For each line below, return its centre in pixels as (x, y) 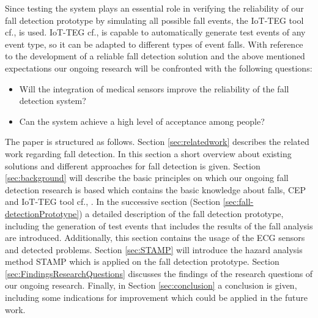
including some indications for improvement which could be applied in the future (156, 298)
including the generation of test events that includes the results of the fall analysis (159, 225)
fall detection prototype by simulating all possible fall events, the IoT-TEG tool (154, 20)
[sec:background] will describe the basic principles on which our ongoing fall (147, 178)
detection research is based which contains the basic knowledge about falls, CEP (156, 189)
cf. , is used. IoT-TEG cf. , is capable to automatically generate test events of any (155, 32)
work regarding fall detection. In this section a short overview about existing (148, 153)
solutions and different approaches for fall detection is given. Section (133, 165)
